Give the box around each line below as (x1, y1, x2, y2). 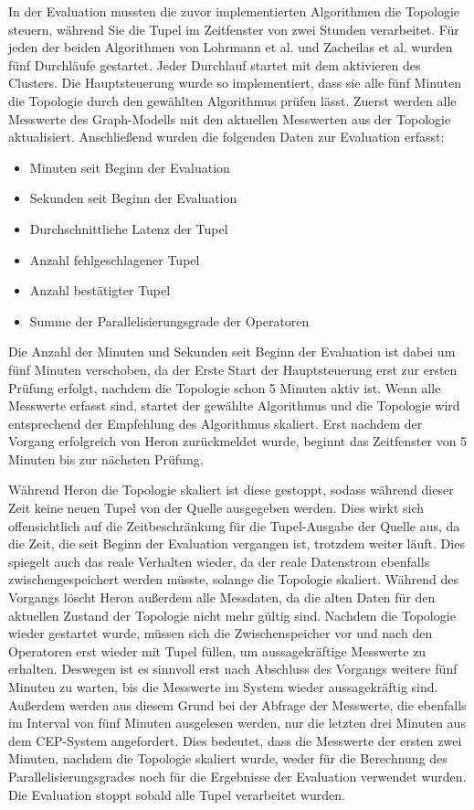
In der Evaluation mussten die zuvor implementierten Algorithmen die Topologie (8, 2, 460, 20)
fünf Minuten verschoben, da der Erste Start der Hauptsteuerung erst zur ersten (8, 359, 458, 378)
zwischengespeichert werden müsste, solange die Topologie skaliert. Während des (8, 570, 458, 589)
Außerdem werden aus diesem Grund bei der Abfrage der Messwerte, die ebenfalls (8, 695, 467, 714)
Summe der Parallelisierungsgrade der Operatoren (29, 311, 310, 330)
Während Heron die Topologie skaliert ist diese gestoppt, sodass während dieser (8, 480, 454, 499)
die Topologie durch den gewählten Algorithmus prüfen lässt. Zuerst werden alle (8, 91, 457, 110)
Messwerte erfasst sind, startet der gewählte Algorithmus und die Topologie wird (8, 396, 460, 415)
